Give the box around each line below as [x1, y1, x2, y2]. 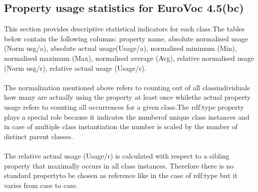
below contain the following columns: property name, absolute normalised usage [4, 33, 248, 43]
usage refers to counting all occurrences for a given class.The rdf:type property [4, 101, 244, 112]
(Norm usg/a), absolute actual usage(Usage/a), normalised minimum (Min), [4, 43, 237, 53]
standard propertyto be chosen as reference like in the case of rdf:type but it [4, 170, 238, 181]
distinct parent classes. [4, 131, 73, 141]
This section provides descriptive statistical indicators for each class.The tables [4, 23, 245, 34]
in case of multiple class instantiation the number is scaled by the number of [4, 121, 238, 132]
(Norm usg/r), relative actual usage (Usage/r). [4, 62, 147, 73]
